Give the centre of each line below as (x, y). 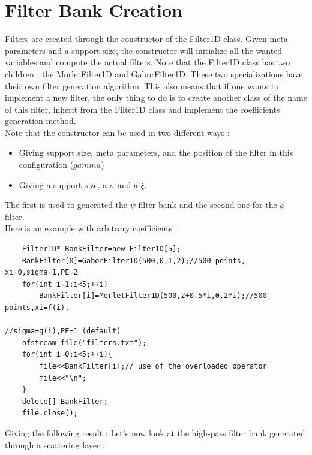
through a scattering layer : (55, 445)
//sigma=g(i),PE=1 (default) (63, 331)
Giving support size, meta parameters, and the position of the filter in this (156, 153)
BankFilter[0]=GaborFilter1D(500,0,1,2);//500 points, (133, 260)
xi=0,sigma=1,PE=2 (41, 272)
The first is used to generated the (66, 205)
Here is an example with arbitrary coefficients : (91, 228)
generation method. (40, 121)
